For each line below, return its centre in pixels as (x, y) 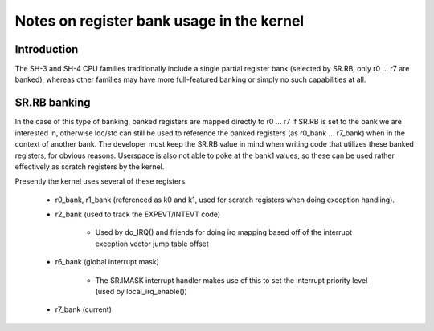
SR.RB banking (53, 103)
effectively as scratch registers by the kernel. (90, 166)
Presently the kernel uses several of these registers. (101, 181)
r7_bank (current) (84, 309)
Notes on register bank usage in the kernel (160, 21)
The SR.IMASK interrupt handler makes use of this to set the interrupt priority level (231, 280)
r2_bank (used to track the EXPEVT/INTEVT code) (138, 214)
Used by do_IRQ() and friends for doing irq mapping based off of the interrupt (224, 232)
